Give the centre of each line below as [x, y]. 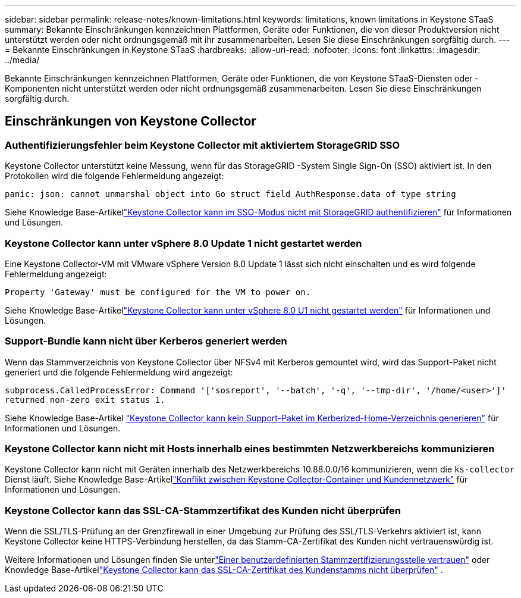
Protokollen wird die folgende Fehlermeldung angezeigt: [114, 176]
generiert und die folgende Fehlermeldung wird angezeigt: [119, 372]
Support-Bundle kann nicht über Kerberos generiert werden [146, 341]
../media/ [22, 60]
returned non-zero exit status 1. [85, 400]
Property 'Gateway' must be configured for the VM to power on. [158, 292]
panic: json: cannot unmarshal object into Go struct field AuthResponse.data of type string [230, 194]
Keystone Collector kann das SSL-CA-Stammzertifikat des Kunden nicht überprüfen [203, 510]
